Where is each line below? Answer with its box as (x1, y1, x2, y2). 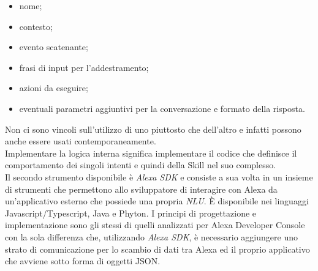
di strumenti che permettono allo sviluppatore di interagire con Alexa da (5, 182, 278, 195)
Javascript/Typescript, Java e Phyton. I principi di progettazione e (5, 206, 257, 219)
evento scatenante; (19, 40, 88, 53)
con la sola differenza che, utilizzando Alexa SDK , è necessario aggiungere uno (5, 230, 298, 243)
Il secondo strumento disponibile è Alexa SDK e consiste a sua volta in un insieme (5, 170, 313, 183)
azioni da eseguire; (19, 81, 88, 94)
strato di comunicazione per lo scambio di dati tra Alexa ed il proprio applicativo (5, 242, 310, 255)
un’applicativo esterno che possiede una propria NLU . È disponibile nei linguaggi (5, 195, 309, 207)
